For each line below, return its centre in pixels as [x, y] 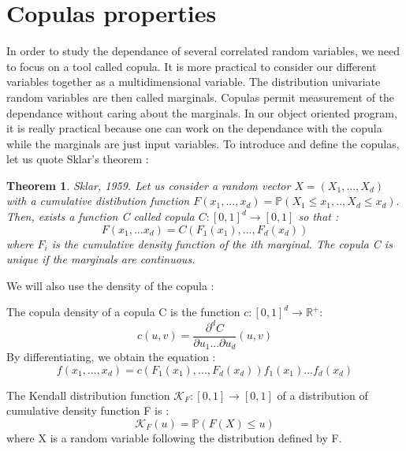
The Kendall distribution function [88, 395]
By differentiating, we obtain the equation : [111, 357]
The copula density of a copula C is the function [123, 312]
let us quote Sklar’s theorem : [78, 159]
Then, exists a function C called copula [101, 216]
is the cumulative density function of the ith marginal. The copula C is [222, 243]
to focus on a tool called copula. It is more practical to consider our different [192, 66]
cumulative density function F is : [88, 410]
